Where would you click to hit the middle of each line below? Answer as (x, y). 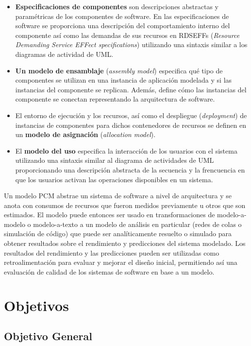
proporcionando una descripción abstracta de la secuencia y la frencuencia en (130, 169)
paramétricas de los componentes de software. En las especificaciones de (122, 16)
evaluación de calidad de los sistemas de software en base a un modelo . (109, 271)
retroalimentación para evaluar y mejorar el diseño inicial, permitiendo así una (121, 262)
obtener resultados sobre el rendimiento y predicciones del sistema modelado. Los (125, 243)
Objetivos (36, 305)
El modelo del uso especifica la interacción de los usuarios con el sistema (126, 150)
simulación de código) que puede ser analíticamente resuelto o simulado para (118, 234)
